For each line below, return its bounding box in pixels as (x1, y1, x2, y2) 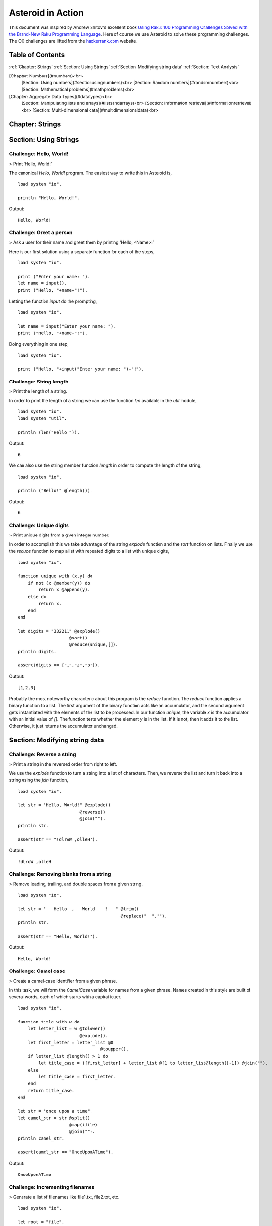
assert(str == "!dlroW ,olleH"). (18, 837, 98, 842)
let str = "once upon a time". (18, 1108, 93, 1114)
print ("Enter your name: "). (18, 274, 91, 279)
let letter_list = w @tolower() (27, 1026, 106, 1032)
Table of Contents (9, 51, 65, 59)
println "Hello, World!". (18, 195, 80, 201)
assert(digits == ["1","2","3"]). (18, 663, 100, 668)
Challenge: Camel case (9, 968, 66, 974)
